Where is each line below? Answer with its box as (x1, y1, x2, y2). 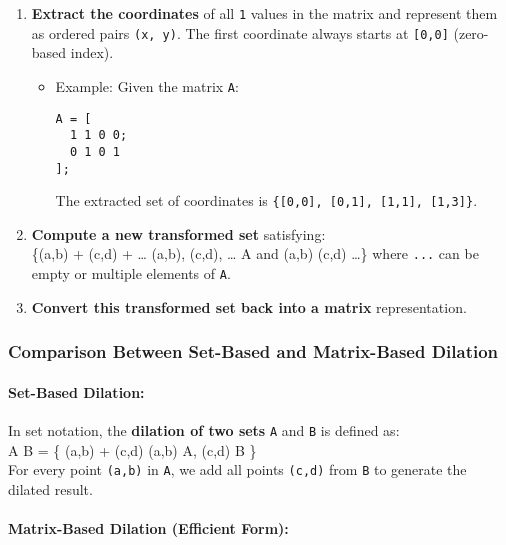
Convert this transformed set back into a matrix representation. (31, 296, 467, 317)
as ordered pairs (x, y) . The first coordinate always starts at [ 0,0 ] (31, 22, 449, 43)
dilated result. (8, 478, 93, 499)
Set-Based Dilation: (8, 381, 145, 402)
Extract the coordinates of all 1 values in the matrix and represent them (31, 3, 498, 23)
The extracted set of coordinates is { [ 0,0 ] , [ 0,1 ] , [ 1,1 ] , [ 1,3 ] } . (55, 190, 478, 211)
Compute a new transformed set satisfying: (31, 223, 326, 244)
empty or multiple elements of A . (31, 263, 231, 284)
